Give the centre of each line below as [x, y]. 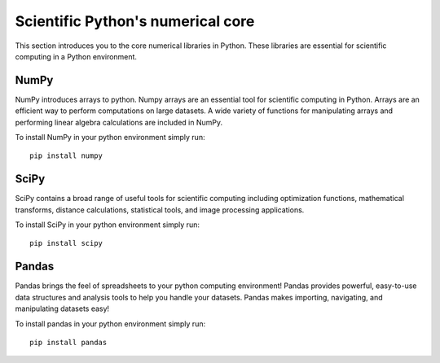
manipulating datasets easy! [62, 308]
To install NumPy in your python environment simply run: [110, 138]
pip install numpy [66, 156]
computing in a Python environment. [76, 56]
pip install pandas [68, 342]
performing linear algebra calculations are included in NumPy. [119, 122]
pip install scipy [66, 243]
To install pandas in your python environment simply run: [110, 324]
